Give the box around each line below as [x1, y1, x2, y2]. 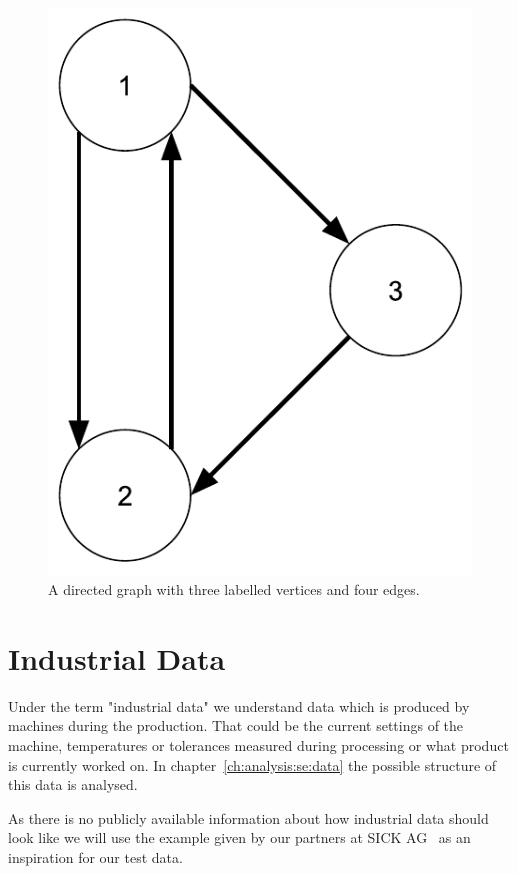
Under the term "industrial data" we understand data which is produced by [8, 695, 470, 716]
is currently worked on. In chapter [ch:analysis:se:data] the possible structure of [8, 754, 497, 775]
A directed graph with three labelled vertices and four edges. [48, 579, 420, 600]
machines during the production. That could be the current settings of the [8, 715, 464, 736]
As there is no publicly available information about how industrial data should [8, 807, 489, 828]
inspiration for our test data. [8, 846, 183, 867]
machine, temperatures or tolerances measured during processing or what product [8, 735, 509, 756]
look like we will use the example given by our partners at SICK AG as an [8, 827, 471, 848]
